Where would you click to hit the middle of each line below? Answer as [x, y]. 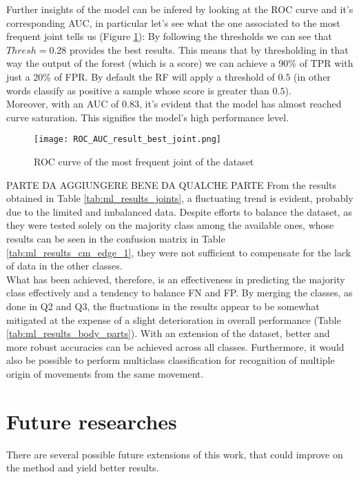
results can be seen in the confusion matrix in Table [116, 238]
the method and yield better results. [83, 468]
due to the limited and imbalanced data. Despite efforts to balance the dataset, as [179, 211]
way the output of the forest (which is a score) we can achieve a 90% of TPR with [180, 63]
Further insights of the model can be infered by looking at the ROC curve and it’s [180, 9]
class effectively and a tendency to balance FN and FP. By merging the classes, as [179, 293]
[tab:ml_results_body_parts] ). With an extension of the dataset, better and [168, 333]
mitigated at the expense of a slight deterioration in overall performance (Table [174, 319]
